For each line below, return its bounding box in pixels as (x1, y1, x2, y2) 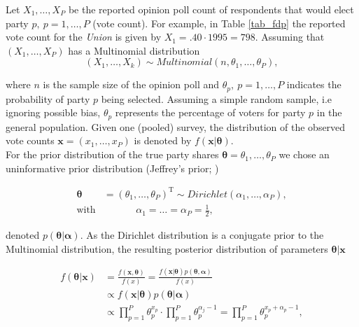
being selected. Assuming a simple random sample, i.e (101, 91, 332, 106)
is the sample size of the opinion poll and (43, 77, 220, 92)
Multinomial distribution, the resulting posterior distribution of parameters (6, 241, 328, 256)
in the (316, 105, 342, 120)
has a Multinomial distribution (68, 43, 200, 57)
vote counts (6, 133, 55, 148)
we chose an (279, 147, 330, 162)
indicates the (286, 77, 342, 92)
